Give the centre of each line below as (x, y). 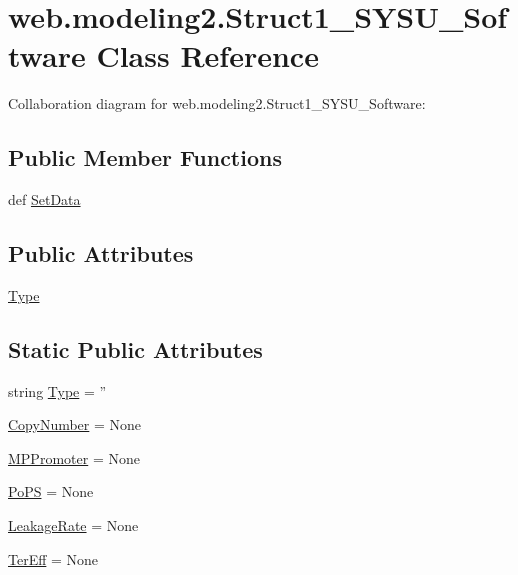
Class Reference (207, 55)
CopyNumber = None (75, 424)
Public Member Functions (145, 157)
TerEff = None (53, 558)
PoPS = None (51, 491)
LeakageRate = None (73, 525)
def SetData (44, 199)
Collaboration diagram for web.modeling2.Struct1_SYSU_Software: (217, 103)
